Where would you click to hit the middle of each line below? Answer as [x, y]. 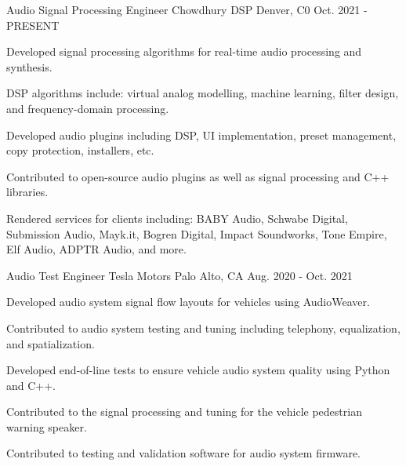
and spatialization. [51, 343]
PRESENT [33, 25]
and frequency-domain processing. [88, 108]
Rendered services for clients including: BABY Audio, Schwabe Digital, [177, 218]
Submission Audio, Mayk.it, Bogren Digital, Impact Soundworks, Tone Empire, [197, 233]
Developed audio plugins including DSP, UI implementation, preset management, [201, 135]
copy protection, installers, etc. [80, 150]
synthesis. [29, 66]
